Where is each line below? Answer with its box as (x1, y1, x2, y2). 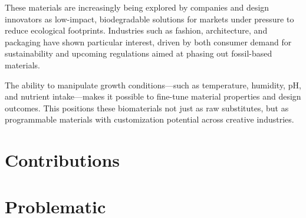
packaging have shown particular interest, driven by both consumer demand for (5, 35, 292, 48)
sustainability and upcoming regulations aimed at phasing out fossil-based (5, 47, 272, 60)
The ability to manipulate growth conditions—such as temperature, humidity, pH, (5, 78, 301, 91)
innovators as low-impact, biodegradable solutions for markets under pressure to (5, 12, 294, 25)
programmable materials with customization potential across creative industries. (5, 113, 294, 125)
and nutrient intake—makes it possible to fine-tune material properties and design (5, 90, 301, 103)
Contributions (5, 148, 120, 172)
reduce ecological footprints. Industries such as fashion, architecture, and (5, 24, 268, 37)
